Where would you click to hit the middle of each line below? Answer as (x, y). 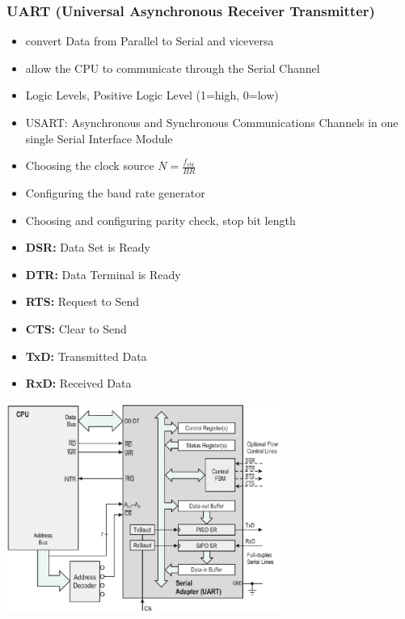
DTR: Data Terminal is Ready (103, 274)
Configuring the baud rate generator (115, 193)
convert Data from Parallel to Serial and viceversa (150, 41)
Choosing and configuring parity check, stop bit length (160, 220)
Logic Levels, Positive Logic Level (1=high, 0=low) (152, 95)
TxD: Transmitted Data (86, 356)
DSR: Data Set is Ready (88, 247)
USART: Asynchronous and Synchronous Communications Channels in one (212, 122)
